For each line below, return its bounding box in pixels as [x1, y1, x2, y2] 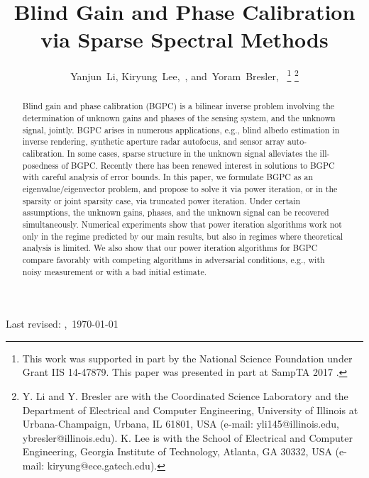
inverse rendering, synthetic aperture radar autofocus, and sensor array [22, 135, 285, 148]
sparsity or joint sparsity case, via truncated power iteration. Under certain [22, 194, 301, 206]
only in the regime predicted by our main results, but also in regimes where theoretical [22, 230, 343, 242]
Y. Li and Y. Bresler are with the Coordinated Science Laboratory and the [22, 388, 348, 403]
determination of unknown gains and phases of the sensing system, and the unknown [22, 112, 336, 124]
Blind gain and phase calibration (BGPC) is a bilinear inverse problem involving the [22, 100, 335, 112]
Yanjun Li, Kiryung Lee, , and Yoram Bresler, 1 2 [70, 67, 299, 83]
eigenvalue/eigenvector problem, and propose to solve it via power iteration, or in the [22, 182, 338, 194]
